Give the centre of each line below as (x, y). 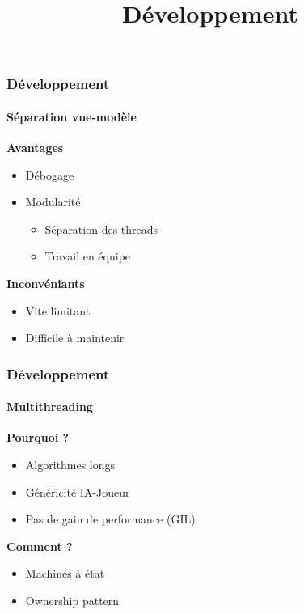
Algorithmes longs (70, 465)
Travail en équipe (88, 256)
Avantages (35, 148)
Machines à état (65, 573)
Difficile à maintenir (75, 338)
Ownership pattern (72, 601)
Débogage (50, 174)
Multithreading (50, 407)
